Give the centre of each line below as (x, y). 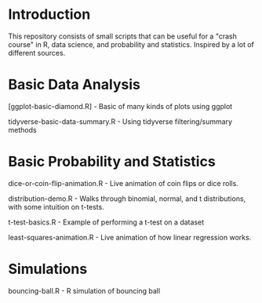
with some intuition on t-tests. (56, 206)
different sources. (37, 53)
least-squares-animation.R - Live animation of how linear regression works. (130, 237)
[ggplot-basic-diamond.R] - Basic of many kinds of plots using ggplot (120, 106)
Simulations (48, 269)
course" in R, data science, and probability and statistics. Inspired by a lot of (131, 44)
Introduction (49, 15)
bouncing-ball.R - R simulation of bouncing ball (84, 290)
